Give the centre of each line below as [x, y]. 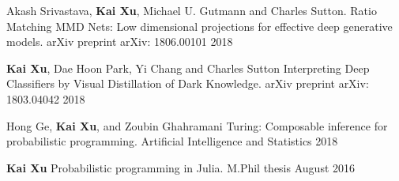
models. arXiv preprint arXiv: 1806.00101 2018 [120, 41]
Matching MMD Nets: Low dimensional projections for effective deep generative [199, 26]
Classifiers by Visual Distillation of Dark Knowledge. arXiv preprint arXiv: [188, 83]
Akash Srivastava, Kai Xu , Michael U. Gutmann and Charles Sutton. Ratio [192, 10]
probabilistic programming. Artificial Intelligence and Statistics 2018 [172, 141]
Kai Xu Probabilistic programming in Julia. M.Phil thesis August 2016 [181, 167]
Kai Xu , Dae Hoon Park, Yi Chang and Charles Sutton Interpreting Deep [188, 68]
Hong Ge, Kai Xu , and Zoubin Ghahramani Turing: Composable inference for [197, 125]
